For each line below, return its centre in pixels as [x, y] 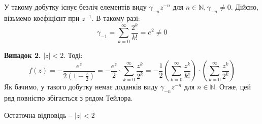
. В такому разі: [116, 18]
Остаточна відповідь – [38, 115]
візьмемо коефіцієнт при [42, 18]
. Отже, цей [233, 87]
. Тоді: [73, 55]
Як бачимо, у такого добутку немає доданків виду [81, 87]
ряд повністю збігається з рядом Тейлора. [69, 98]
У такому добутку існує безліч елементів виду [75, 7]
